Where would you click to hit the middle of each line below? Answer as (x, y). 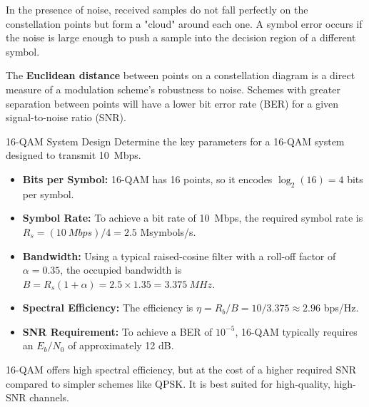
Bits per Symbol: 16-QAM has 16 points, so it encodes (147, 179)
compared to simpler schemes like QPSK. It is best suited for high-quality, (168, 383)
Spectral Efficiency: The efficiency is (108, 308)
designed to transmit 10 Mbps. (74, 155)
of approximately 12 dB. (121, 345)
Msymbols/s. (168, 231)
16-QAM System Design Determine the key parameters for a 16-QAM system (175, 141)
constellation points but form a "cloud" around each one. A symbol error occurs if (184, 23)
